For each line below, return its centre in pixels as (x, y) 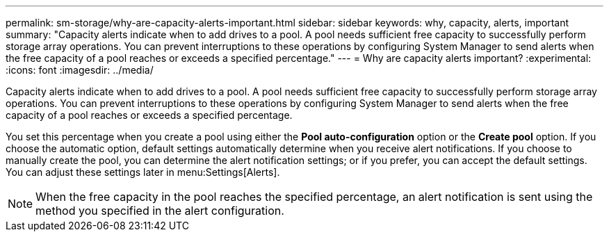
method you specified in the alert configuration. (160, 211)
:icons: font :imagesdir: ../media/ (80, 70)
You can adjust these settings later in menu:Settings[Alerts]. (143, 172)
